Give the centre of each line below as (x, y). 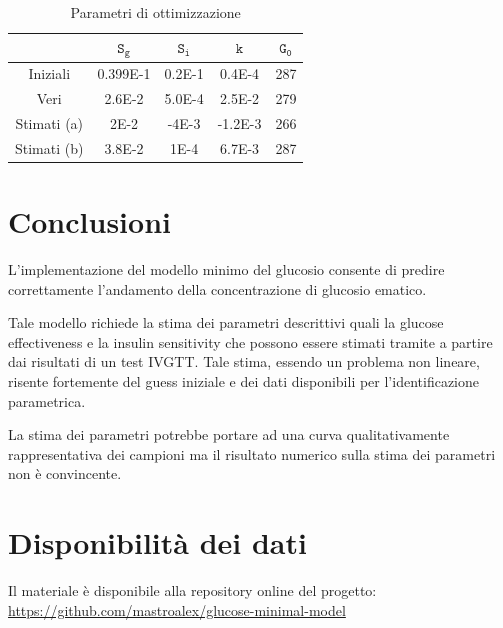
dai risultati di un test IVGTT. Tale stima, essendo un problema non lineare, (244, 361)
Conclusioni (89, 221)
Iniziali (49, 73)
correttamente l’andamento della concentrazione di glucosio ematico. (217, 288)
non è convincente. (65, 473)
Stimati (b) (49, 147)
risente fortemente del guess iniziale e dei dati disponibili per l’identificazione (243, 381)
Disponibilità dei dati (157, 542)
